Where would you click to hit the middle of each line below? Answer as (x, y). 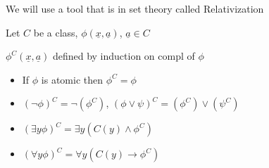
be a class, (56, 32)
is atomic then (72, 79)
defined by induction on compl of (124, 56)
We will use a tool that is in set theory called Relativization (135, 8)
